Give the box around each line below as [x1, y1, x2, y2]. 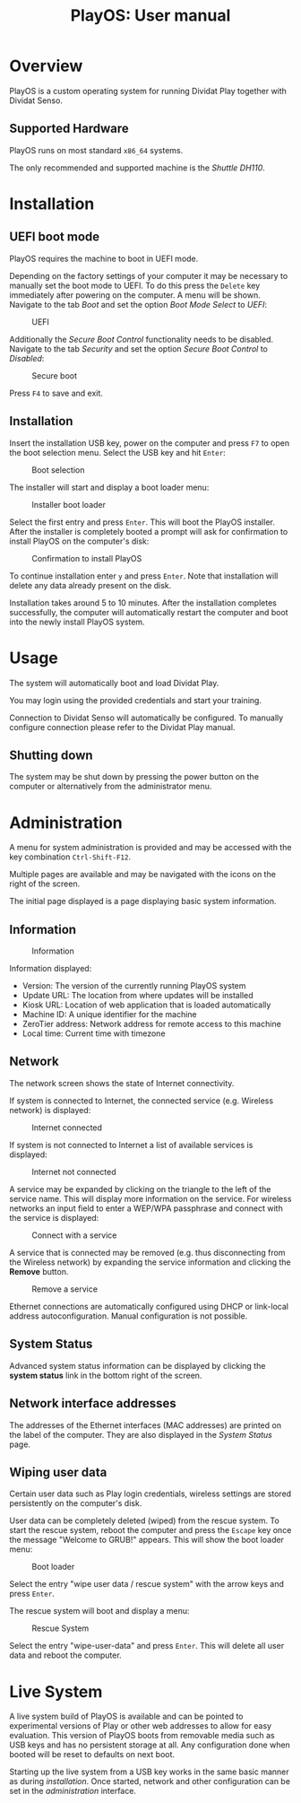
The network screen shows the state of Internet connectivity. [9, 1077, 235, 1088]
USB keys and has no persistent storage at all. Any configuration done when [9, 1739, 291, 1750]
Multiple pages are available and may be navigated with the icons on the [9, 869, 276, 880]
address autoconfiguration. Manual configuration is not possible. [9, 1311, 248, 1321]
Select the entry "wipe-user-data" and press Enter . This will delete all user [9, 1641, 285, 1651]
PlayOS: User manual [70, 5, 231, 26]
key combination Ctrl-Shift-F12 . [9, 851, 132, 862]
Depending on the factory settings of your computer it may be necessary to [9, 270, 288, 281]
